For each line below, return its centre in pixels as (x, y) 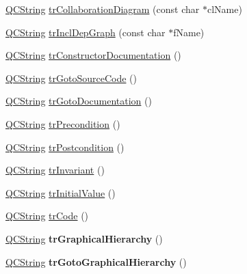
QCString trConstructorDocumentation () (93, 55)
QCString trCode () (47, 216)
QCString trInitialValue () (61, 192)
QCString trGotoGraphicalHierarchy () (96, 261)
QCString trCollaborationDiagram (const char (103, 9)
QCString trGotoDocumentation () (79, 101)
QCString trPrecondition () (63, 123)
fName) (189, 32)
